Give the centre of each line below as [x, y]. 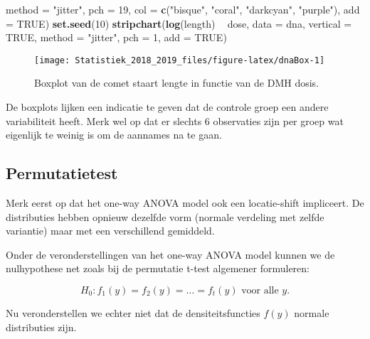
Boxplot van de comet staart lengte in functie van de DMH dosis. [177, 83]
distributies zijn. [41, 327]
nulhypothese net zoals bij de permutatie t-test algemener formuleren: [158, 268]
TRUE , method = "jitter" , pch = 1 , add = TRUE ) [116, 37]
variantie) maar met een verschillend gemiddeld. [110, 231]
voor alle [260, 290]
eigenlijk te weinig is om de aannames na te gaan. [114, 135]
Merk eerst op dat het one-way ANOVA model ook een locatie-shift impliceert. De [185, 203]
